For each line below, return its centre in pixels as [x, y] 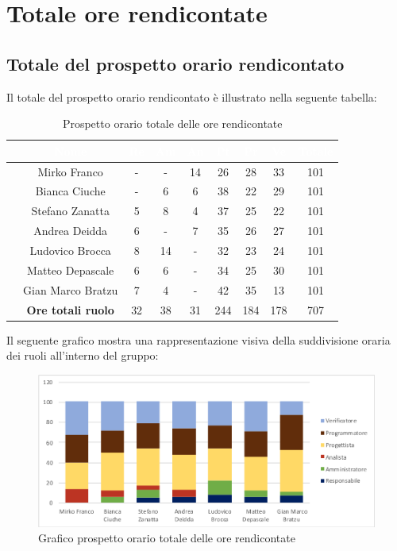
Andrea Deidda [71, 231]
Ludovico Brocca [70, 250]
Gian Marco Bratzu [71, 289]
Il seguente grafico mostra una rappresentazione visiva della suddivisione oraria [198, 339]
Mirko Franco [70, 171]
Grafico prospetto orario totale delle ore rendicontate [167, 538]
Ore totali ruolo [70, 309]
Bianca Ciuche [70, 191]
